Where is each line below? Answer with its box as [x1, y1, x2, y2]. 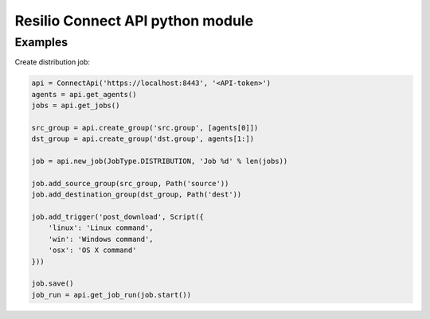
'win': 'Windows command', [48, 235, 154, 243]
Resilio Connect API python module [14, 12, 254, 29]
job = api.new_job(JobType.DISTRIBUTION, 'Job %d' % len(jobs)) [31, 157, 288, 166]
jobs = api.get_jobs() [31, 101, 120, 111]
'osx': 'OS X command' [48, 246, 137, 255]
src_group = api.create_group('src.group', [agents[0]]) [31, 123, 259, 132]
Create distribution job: [14, 57, 91, 67]
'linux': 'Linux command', [48, 224, 154, 232]
